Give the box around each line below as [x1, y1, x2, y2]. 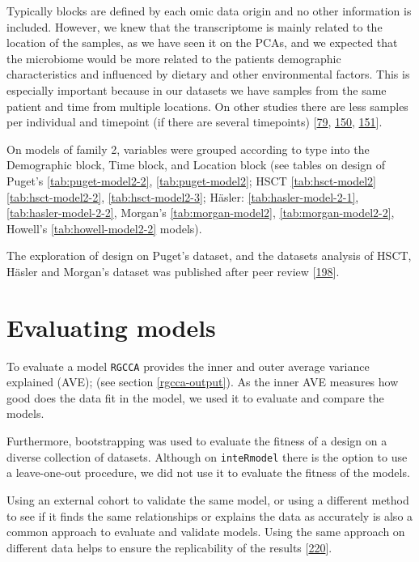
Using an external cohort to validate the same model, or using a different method [6, 491, 409, 508]
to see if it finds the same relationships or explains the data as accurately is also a [6, 507, 413, 524]
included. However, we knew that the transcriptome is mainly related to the [6, 18, 383, 35]
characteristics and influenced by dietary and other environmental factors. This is [6, 66, 410, 83]
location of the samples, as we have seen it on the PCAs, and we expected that [6, 34, 398, 51]
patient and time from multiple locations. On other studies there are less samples [6, 97, 408, 114]
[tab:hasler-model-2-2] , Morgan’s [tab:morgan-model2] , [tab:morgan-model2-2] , [6, 204, 395, 221]
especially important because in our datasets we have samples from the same [6, 81, 387, 98]
